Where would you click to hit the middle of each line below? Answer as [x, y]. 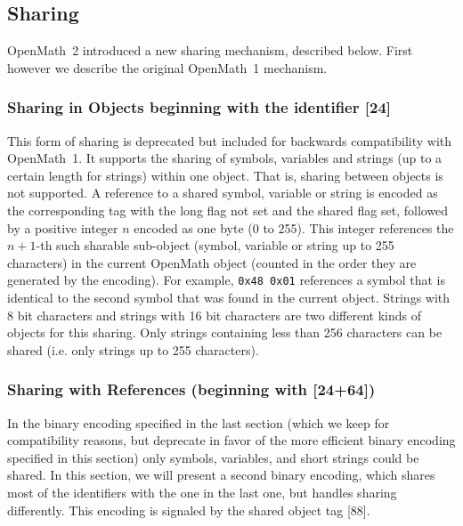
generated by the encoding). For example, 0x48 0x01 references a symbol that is [226, 280]
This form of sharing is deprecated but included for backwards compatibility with [230, 140]
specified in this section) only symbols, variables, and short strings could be [213, 457]
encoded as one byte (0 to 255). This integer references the [294, 227]
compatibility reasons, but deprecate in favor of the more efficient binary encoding [231, 440]
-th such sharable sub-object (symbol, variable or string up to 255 [215, 245]
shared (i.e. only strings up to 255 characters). [133, 349]
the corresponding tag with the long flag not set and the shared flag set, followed [228, 210]
